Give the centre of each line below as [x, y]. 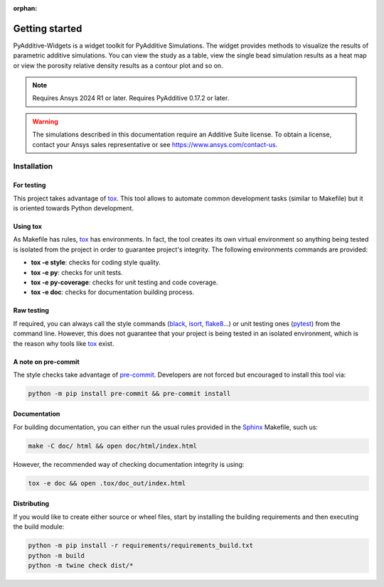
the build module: [39, 527]
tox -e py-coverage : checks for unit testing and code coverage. [124, 282]
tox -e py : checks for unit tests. [77, 272]
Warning [45, 122]
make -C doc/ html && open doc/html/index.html [112, 446]
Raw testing [31, 311]
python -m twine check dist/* [81, 565]
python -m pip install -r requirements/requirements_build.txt [141, 546]
